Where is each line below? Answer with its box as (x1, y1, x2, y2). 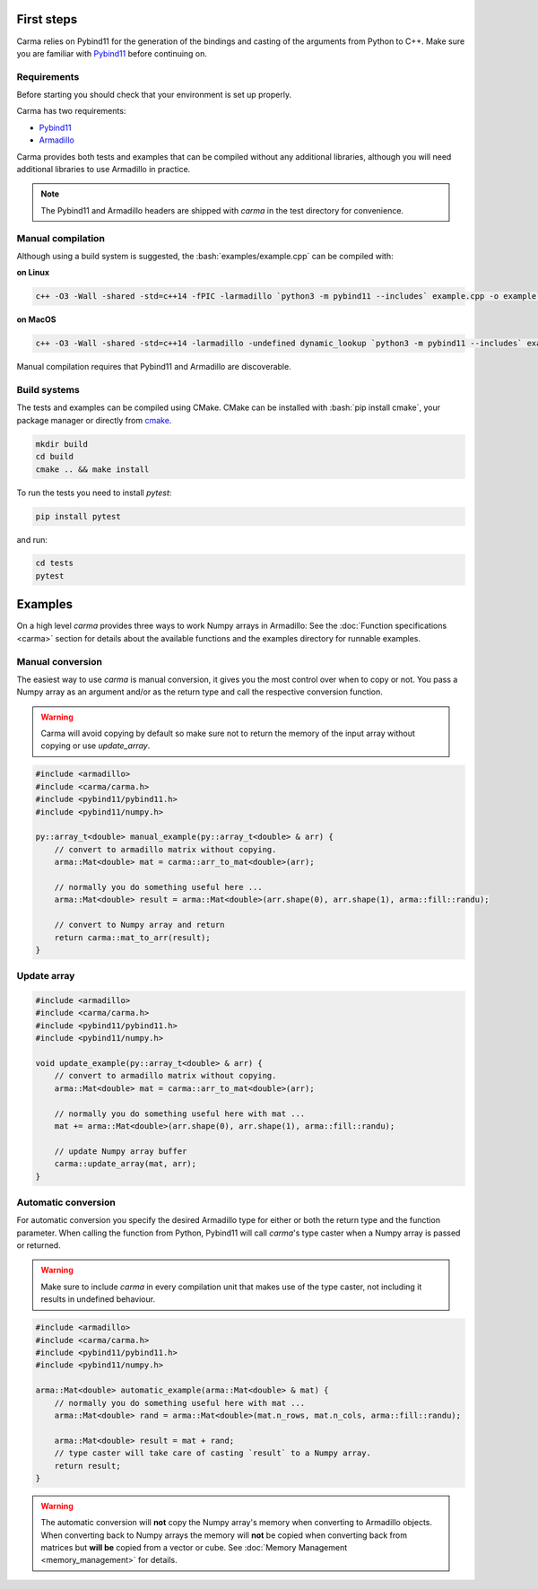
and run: (16, 534, 48, 545)
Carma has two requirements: (16, 106, 126, 117)
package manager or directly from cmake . (16, 415, 172, 425)
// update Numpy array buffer (54, 1146, 187, 1157)
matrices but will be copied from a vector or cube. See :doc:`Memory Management (40, 1542, 348, 1553)
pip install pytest (35, 511, 121, 521)
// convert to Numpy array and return (54, 920, 225, 930)
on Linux (16, 267, 49, 278)
